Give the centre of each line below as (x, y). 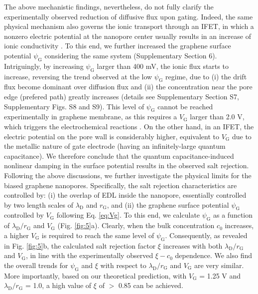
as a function (233, 215)
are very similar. (219, 265)
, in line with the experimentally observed (89, 255)
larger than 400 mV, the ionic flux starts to (163, 66)
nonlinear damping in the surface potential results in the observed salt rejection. (127, 165)
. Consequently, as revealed (206, 235)
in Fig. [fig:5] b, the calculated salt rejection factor (80, 245)
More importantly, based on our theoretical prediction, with (95, 275)
